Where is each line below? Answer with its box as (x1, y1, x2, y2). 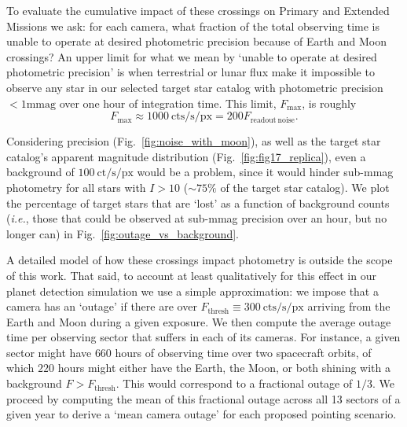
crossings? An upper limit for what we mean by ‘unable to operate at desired (6, 48, 377, 64)
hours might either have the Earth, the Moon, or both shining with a (57, 359, 390, 376)
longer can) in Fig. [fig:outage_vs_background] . (6, 225, 239, 241)
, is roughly (302, 94, 357, 111)
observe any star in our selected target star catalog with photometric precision (6, 79, 383, 95)
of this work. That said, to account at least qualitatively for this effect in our (6, 267, 376, 283)
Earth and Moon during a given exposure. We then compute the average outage (6, 313, 391, 329)
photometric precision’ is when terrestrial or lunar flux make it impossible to (6, 64, 375, 80)
